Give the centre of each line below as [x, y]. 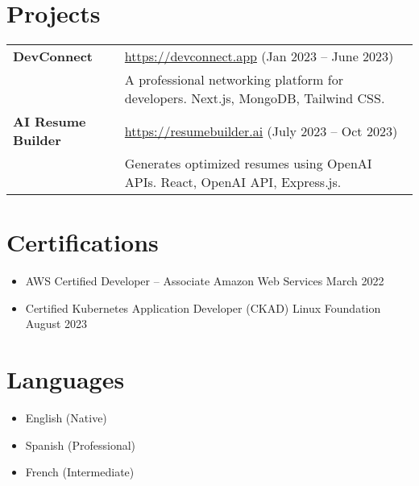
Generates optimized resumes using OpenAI [248, 164]
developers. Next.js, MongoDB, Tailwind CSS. [255, 98]
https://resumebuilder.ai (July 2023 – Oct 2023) [261, 131]
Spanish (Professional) [81, 444]
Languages [66, 379]
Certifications [83, 242]
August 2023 [56, 324]
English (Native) [66, 418]
